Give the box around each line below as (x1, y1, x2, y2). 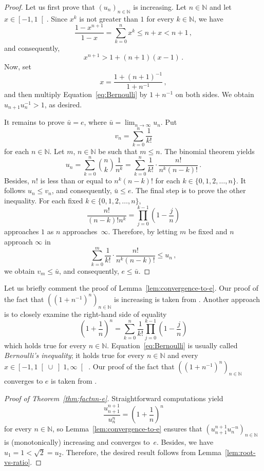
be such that (98, 145, 138, 156)
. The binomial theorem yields (160, 145, 255, 156)
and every (167, 350, 198, 361)
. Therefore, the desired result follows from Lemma (62, 446, 222, 457)
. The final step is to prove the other (131, 185, 246, 196)
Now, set (4, 61, 31, 71)
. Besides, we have (156, 437, 214, 447)
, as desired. (44, 99, 82, 109)
